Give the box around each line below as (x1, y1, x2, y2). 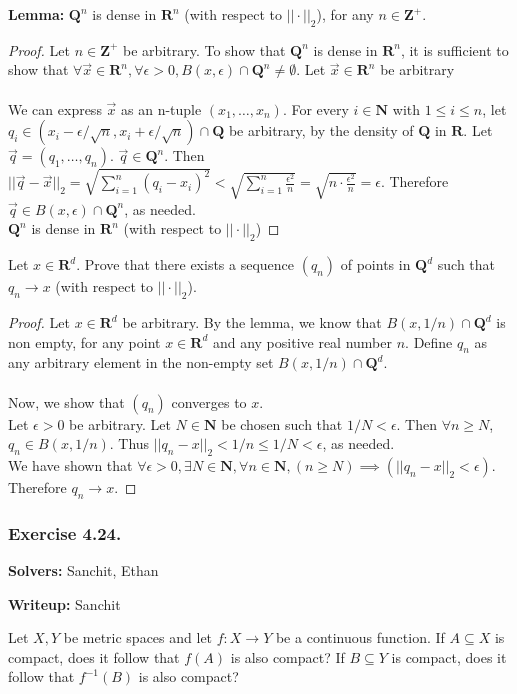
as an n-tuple (121, 98, 202, 119)
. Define (405, 331, 453, 352)
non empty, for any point (8, 331, 161, 352)
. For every (282, 98, 349, 119)
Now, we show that (8, 391, 125, 412)
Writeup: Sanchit (8, 593, 121, 614)
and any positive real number (212, 331, 393, 352)
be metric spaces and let (63, 627, 213, 648)
